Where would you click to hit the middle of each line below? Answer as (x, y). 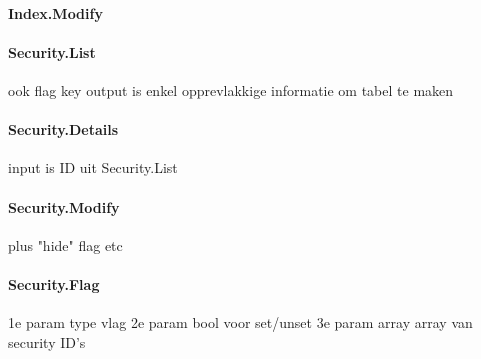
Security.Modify (64, 206)
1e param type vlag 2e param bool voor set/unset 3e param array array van (240, 322)
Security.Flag (54, 283)
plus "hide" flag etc (65, 244)
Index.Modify (55, 12)
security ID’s (47, 341)
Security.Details (63, 129)
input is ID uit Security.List (93, 167)
